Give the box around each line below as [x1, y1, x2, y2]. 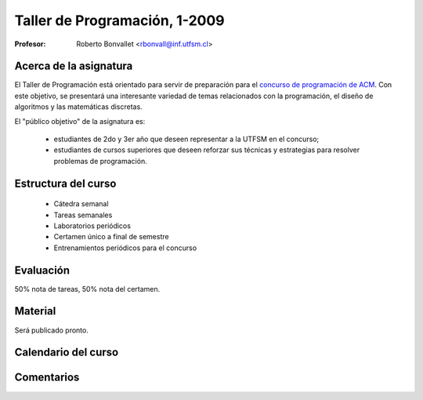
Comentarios [14, 371, 80, 384]
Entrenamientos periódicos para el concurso [53, 243, 197, 253]
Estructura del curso [14, 176, 117, 190]
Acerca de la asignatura [14, 60, 133, 73]
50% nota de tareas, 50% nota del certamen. [14, 284, 161, 293]
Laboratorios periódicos [53, 220, 131, 231]
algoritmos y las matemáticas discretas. [14, 102, 143, 111]
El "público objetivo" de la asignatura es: [14, 116, 146, 125]
